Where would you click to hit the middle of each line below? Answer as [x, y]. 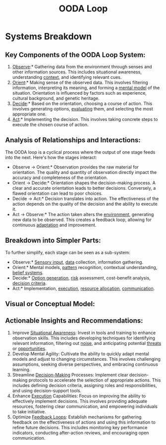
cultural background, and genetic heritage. [56, 98]
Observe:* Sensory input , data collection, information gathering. [78, 262]
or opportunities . [29, 348]
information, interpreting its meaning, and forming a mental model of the [86, 88]
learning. [21, 369]
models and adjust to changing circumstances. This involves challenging [86, 359]
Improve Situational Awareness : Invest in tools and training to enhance [84, 333]
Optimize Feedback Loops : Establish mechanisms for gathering [77, 417]
